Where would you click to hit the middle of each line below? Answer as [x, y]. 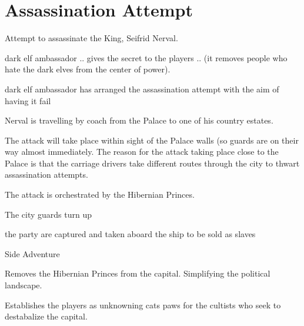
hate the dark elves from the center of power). [88, 69]
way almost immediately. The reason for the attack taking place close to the [142, 152]
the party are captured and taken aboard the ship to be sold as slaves [130, 234]
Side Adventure [32, 253]
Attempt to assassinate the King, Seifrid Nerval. [91, 38]
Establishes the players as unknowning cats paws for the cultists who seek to [143, 305]
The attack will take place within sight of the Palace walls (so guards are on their [152, 140]
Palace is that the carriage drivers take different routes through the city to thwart [152, 163]
